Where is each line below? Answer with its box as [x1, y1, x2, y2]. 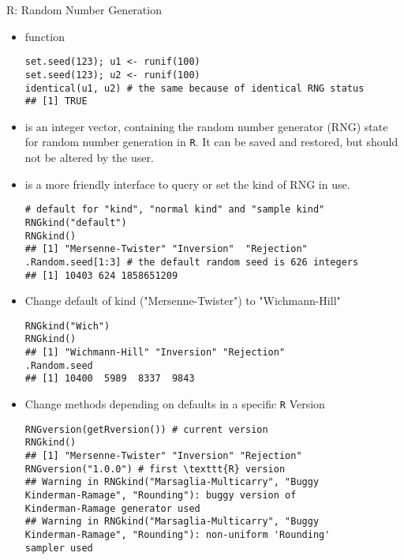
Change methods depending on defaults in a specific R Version [24, 396, 325, 412]
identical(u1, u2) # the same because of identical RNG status [24, 82, 365, 94]
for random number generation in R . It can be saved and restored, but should [24, 133, 398, 150]
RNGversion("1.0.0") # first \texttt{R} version [24, 463, 286, 475]
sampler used [24, 542, 93, 554]
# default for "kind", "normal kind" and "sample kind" [24, 204, 325, 216]
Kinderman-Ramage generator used [24, 502, 200, 514]
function [24, 28, 65, 44]
